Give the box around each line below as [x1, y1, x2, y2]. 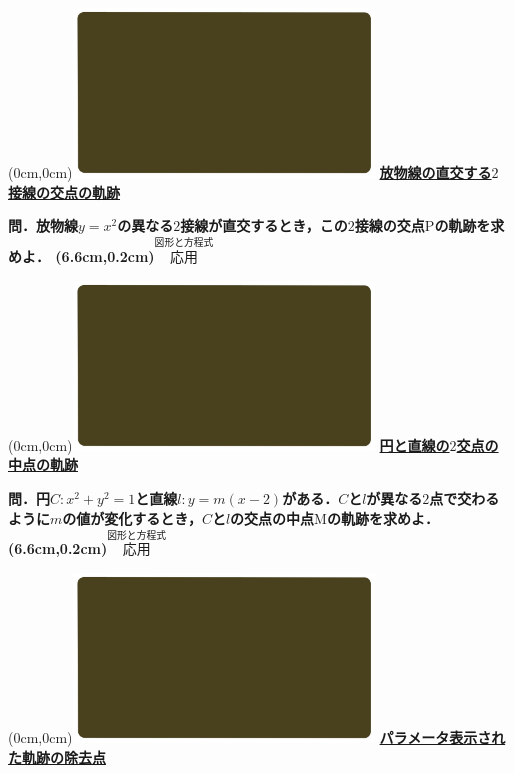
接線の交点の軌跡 [8, 181, 120, 202]
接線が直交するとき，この [180, 215, 348, 236]
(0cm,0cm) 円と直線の [8, 434, 450, 455]
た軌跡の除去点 [8, 746, 106, 767]
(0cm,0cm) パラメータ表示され [8, 726, 506, 747]
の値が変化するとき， [62, 507, 202, 528]
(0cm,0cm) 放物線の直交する [8, 162, 492, 183]
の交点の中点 [230, 507, 315, 528]
